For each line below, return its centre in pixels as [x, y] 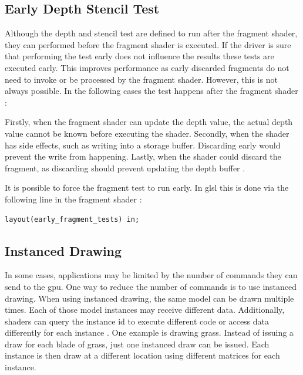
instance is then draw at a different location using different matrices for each [142, 355]
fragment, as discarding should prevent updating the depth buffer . [125, 168]
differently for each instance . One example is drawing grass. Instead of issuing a [149, 332]
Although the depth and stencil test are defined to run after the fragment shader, [151, 33]
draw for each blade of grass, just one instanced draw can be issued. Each [137, 344]
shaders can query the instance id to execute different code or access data [137, 321]
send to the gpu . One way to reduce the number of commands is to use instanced [151, 286]
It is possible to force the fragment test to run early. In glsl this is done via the [147, 187]
